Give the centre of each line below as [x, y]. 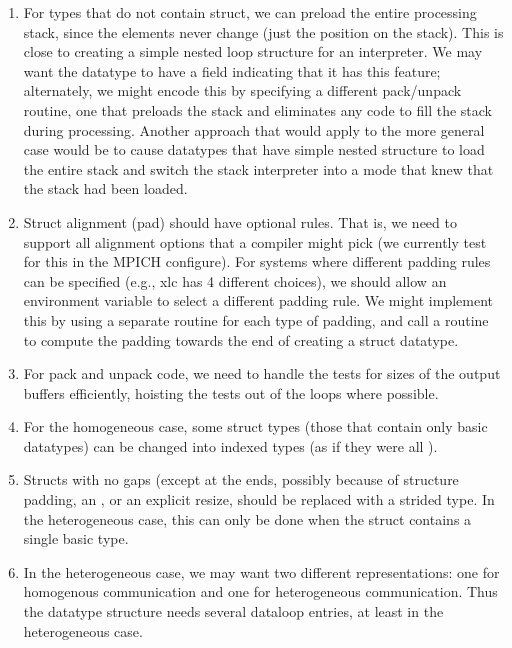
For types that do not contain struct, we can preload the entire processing [250, 12]
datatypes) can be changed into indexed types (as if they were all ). [230, 445]
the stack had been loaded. [105, 188]
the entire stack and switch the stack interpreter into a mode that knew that [258, 168]
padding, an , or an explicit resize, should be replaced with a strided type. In [259, 499]
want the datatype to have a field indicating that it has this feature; [232, 70]
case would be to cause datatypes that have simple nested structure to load [254, 149]
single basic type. [76, 538]
